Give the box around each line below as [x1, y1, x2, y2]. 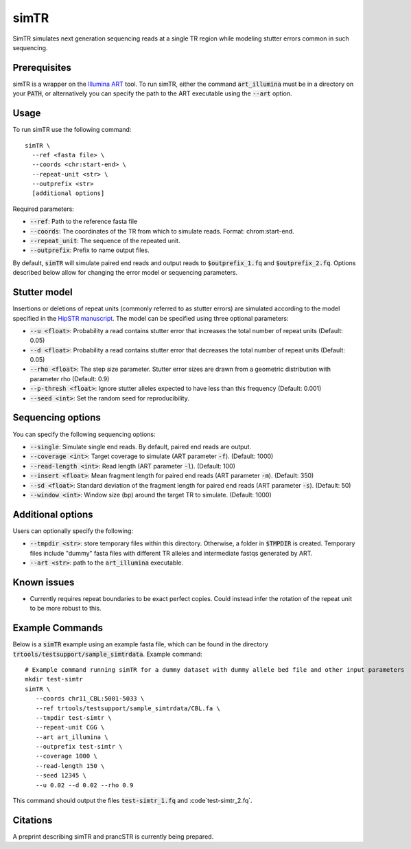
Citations [12, 814, 53, 826]
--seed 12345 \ [35, 771, 87, 780]
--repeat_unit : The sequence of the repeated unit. [30, 237, 180, 245]
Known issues [12, 576, 75, 588]
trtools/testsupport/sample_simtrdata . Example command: [12, 650, 202, 658]
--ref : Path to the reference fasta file [30, 217, 137, 226]
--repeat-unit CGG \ [35, 723, 105, 732]
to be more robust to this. [30, 604, 102, 613]
